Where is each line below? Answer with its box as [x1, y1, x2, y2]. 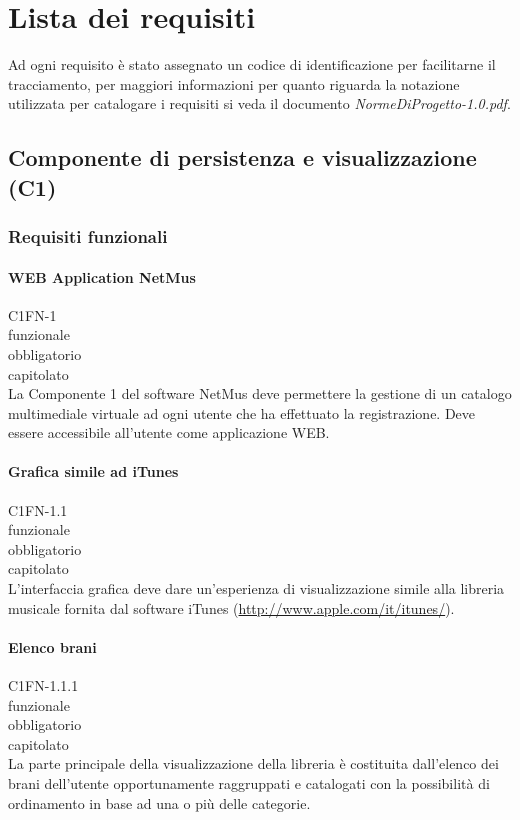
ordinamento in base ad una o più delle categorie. [8, 792, 311, 813]
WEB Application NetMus [8, 266, 196, 287]
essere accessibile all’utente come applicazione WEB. [8, 422, 330, 443]
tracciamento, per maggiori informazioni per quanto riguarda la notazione [8, 73, 460, 94]
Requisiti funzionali [8, 224, 168, 248]
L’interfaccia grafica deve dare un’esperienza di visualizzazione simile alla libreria [8, 578, 505, 599]
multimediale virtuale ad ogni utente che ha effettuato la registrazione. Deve [8, 402, 476, 423]
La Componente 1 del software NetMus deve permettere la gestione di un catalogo [8, 383, 512, 404]
